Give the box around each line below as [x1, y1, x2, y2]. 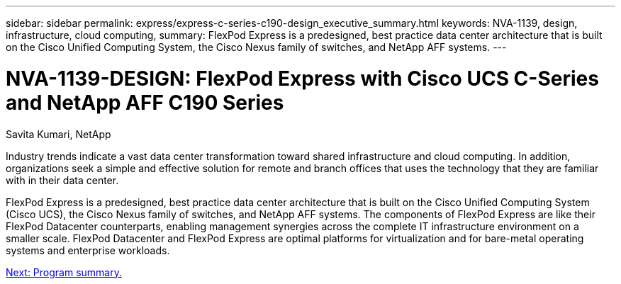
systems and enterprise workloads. [6, 244, 170, 256]
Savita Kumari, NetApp [6, 127, 111, 140]
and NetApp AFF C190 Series [6, 90, 284, 115]
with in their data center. [6, 174, 119, 186]
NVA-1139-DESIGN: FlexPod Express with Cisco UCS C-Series [6, 66, 599, 91]
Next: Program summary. [6, 266, 122, 278]
